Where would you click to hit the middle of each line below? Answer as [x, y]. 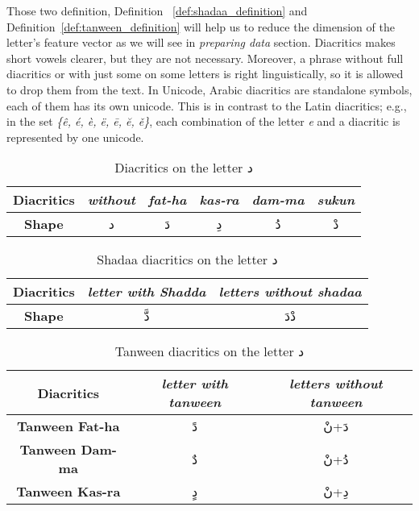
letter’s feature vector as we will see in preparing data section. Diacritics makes [201, 42]
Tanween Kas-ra [68, 492]
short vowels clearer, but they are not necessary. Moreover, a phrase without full [205, 58]
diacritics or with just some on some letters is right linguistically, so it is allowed [205, 74]
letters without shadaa [290, 292]
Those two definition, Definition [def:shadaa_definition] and [157, 10]
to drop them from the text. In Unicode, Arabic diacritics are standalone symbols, [209, 89]
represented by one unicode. [75, 137]
